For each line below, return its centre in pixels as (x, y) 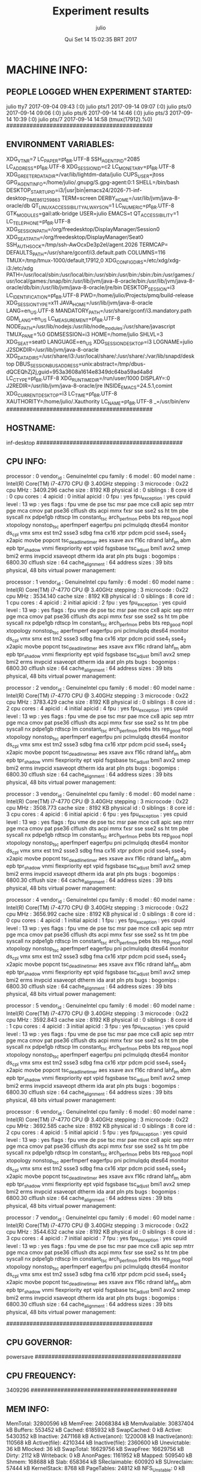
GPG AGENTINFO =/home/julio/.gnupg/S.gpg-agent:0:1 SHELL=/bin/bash (93, 183)
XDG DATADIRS (22, 357)
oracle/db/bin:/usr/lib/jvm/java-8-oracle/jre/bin (64, 287)
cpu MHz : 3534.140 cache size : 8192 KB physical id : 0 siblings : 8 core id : (100, 596)
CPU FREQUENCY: (41, 1376)
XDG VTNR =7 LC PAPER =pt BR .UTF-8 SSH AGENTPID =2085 (73, 159)
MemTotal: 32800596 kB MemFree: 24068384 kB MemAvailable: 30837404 (100, 1423)
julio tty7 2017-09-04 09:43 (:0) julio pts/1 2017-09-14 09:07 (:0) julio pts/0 (99, 106)
